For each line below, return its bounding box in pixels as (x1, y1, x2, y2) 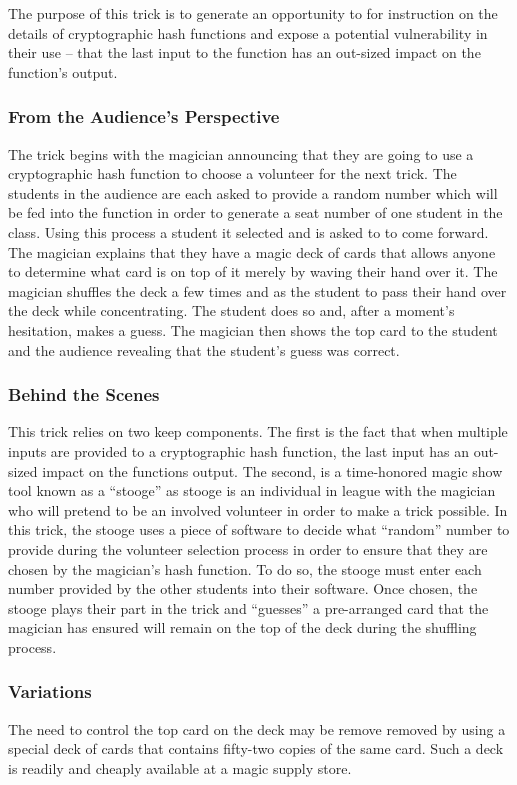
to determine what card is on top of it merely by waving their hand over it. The (8, 261, 498, 282)
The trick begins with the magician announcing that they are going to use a (8, 143, 474, 164)
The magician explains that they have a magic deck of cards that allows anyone (8, 241, 496, 262)
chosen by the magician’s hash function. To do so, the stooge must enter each (8, 558, 482, 579)
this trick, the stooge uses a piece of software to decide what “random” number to (8, 519, 510, 540)
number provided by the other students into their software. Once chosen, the (8, 578, 478, 599)
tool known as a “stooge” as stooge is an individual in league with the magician (8, 480, 496, 501)
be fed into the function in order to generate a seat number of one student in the (8, 202, 503, 223)
